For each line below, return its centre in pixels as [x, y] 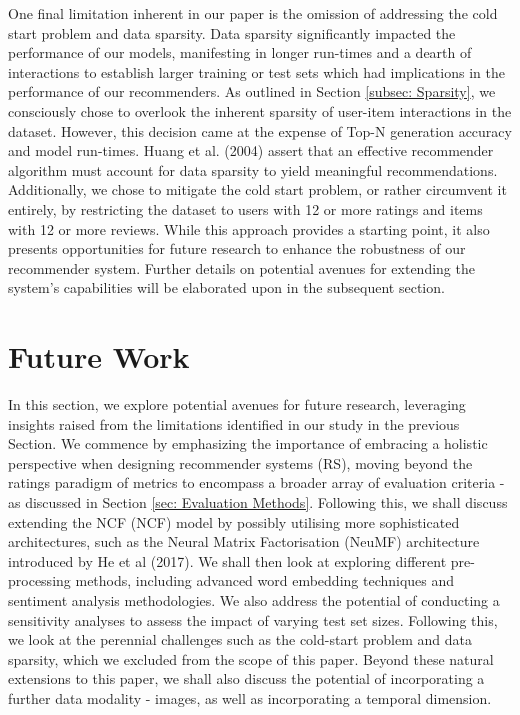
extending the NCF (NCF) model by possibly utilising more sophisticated [234, 521]
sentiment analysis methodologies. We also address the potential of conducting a [254, 599]
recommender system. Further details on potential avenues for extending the [241, 267]
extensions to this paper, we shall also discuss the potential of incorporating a [246, 678]
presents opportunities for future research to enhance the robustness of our [237, 248]
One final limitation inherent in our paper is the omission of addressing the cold [253, 13]
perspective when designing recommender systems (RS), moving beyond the [240, 462]
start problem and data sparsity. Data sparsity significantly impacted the [232, 32]
